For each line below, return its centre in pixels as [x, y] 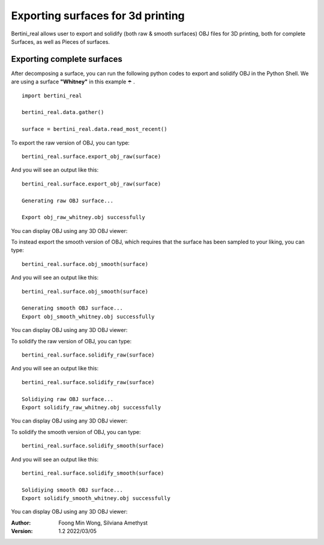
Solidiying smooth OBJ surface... [72, 490]
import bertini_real [52, 95]
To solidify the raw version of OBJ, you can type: [71, 341]
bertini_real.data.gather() [63, 112]
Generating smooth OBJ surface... [72, 308]
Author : [21, 523]
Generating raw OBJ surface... [68, 200]
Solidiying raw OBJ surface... [68, 399]
